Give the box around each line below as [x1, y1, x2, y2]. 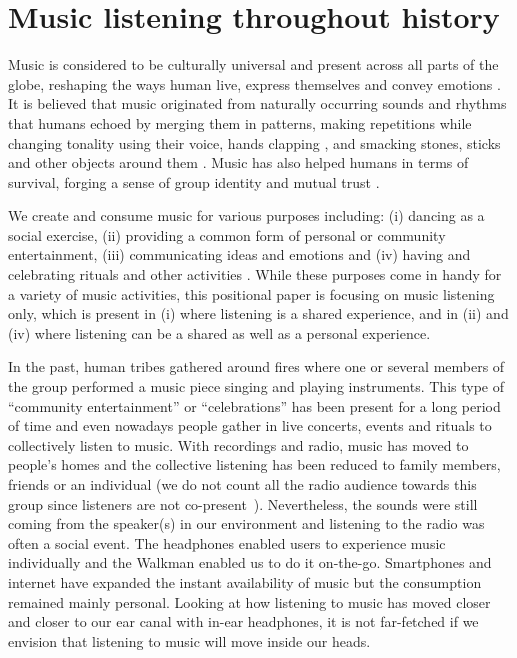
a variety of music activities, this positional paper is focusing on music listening [8, 283, 495, 304]
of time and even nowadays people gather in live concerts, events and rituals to [8, 415, 492, 436]
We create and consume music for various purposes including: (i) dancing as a [8, 205, 485, 226]
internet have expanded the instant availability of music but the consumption [8, 571, 482, 592]
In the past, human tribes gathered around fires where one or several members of [8, 356, 505, 377]
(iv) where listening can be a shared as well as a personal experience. [8, 322, 431, 343]
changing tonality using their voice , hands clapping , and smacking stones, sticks [8, 132, 501, 153]
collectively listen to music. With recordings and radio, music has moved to [8, 434, 469, 455]
